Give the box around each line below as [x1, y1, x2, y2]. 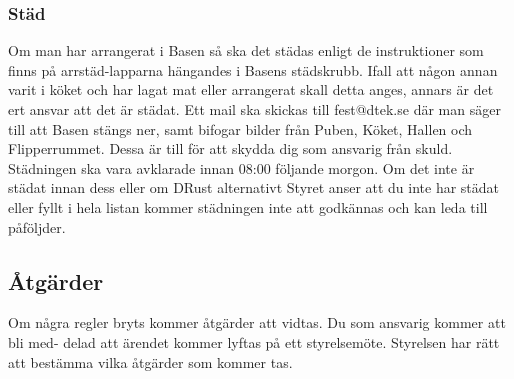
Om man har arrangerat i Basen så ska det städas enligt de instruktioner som [8, 40, 484, 61]
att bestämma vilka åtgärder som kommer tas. [8, 351, 293, 372]
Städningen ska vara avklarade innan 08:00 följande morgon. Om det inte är [8, 157, 475, 178]
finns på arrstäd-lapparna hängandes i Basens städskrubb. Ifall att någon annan [8, 59, 498, 80]
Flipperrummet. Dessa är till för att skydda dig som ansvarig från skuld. [8, 138, 453, 159]
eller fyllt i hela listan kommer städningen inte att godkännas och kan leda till [8, 196, 488, 217]
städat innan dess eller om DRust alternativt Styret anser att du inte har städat [8, 177, 500, 198]
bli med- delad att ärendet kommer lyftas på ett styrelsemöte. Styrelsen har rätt [8, 331, 500, 352]
